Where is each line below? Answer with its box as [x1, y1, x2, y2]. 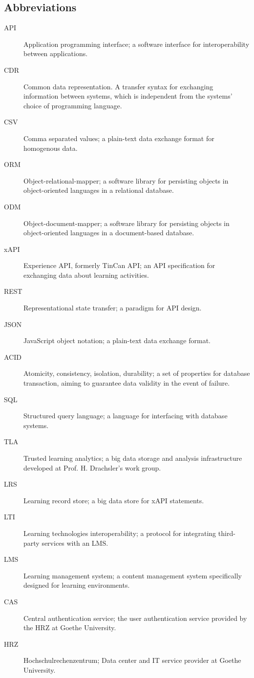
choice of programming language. [23, 100, 122, 110]
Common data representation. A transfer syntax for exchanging [23, 81, 213, 91]
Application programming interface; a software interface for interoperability [23, 39, 250, 49]
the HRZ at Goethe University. [23, 622, 116, 633]
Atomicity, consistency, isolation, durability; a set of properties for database [23, 368, 250, 378]
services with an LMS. [42, 537, 108, 548]
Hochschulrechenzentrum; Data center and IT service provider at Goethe [23, 655, 241, 665]
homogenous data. [23, 143, 78, 153]
